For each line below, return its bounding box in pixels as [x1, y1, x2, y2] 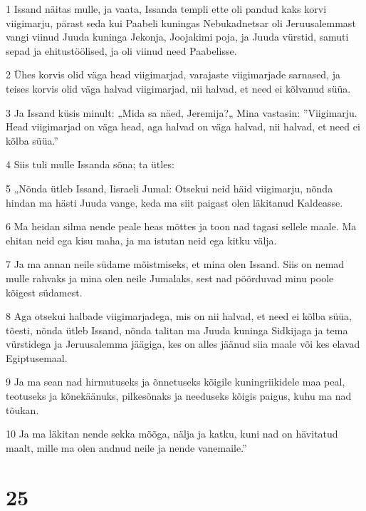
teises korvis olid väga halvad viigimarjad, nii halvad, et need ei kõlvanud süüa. [6, 81, 351, 96]
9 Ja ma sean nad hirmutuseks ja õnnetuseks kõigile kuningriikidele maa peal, [6, 374, 345, 389]
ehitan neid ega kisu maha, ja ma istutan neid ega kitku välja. [6, 232, 277, 247]
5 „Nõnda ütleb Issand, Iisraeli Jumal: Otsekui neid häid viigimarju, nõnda [6, 180, 333, 195]
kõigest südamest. [6, 284, 83, 299]
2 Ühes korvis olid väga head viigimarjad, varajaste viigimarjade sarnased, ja [6, 67, 340, 82]
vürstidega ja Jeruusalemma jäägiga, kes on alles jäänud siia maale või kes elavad [6, 336, 360, 351]
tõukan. [6, 402, 39, 417]
